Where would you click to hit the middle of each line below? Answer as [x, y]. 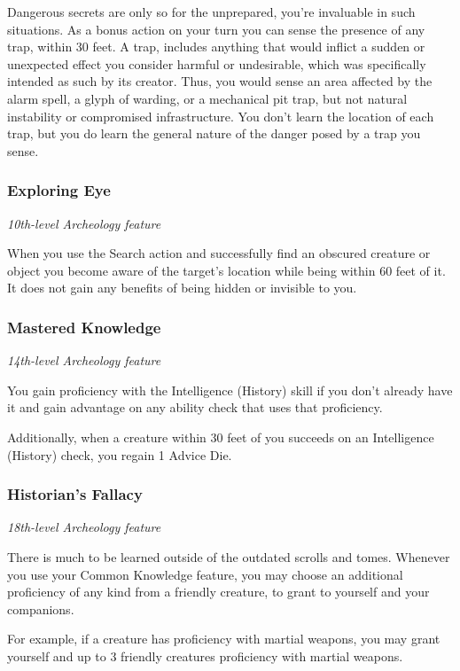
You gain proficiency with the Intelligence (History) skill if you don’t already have [230, 390]
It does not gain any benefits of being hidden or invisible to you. [182, 288]
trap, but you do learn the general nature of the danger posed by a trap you [214, 133]
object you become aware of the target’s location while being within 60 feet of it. [226, 270]
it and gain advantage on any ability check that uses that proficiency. [195, 407]
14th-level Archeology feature [84, 360]
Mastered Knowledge [84, 327]
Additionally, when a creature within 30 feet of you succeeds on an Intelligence [221, 437]
